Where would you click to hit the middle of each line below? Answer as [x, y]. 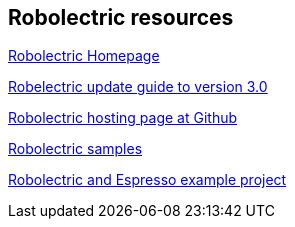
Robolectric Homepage [84, 56]
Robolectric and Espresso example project [147, 180]
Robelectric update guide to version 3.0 [138, 87]
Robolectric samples [75, 149]
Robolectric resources [121, 17]
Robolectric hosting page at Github [123, 118]
